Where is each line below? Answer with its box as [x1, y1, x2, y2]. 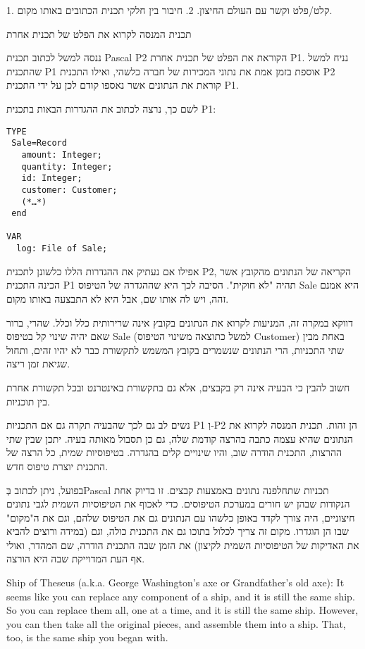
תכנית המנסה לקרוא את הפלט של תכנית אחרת [6, 26, 192, 41]
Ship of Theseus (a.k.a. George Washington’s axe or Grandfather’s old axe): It [6, 575, 345, 590]
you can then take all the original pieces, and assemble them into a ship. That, [6, 616, 346, 631]
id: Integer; [21, 173, 82, 184]
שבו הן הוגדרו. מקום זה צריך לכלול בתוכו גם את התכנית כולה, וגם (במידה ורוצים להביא [6, 524, 349, 538]
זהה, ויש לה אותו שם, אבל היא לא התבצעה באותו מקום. [6, 291, 229, 305]
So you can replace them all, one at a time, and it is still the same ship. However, [6, 603, 359, 617]
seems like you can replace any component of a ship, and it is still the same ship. [6, 588, 355, 603]
